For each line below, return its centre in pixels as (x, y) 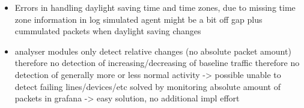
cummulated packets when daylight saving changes (108, 31)
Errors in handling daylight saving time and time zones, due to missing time (155, 7)
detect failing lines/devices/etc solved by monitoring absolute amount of (147, 86)
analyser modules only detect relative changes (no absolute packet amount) (153, 51)
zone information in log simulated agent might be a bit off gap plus (138, 19)
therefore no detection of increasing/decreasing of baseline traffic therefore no (157, 63)
